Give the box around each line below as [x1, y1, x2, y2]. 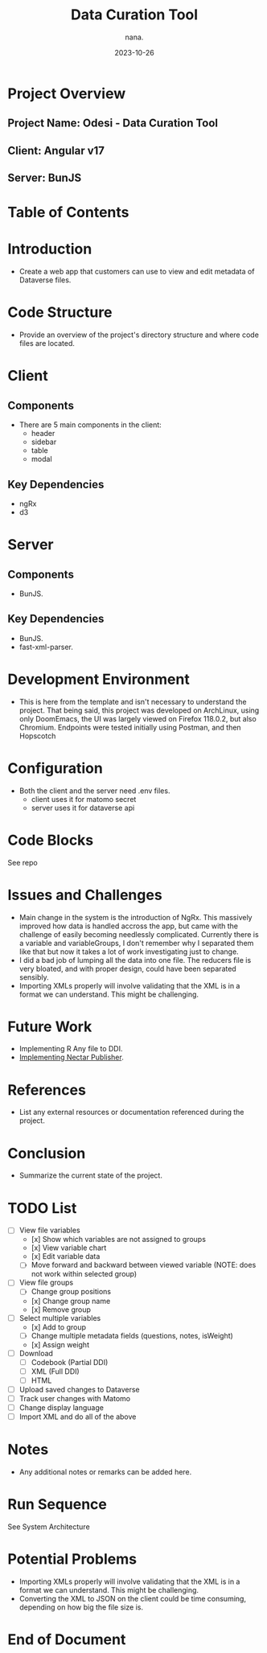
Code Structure [7, 303, 113, 322]
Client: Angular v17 [7, 143, 105, 158]
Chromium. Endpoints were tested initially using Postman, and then [18, 722, 242, 732]
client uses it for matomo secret [31, 794, 137, 804]
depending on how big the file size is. [18, 1602, 144, 1612]
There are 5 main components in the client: [18, 420, 162, 430]
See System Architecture [7, 1522, 90, 1532]
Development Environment [7, 670, 190, 689]
